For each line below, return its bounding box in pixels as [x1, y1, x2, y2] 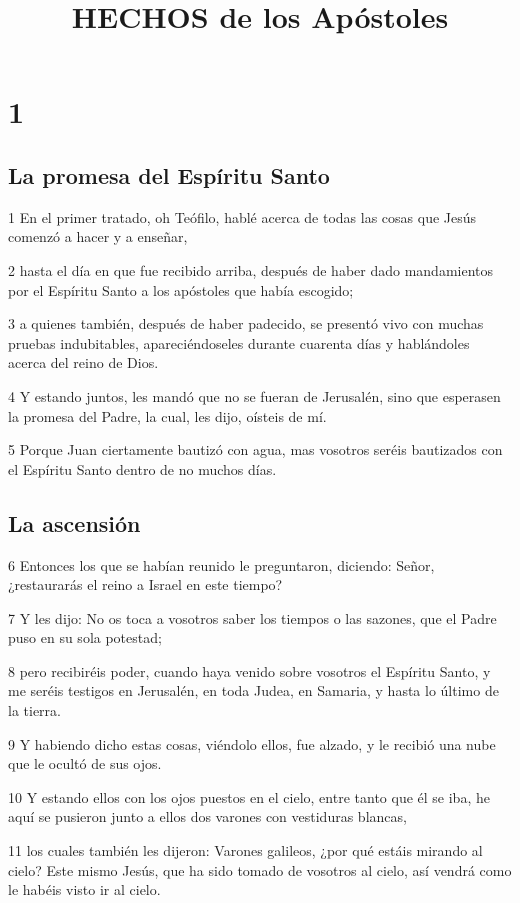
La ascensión [8, 507, 141, 538]
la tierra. [8, 700, 61, 721]
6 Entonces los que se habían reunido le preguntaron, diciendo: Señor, [8, 554, 435, 575]
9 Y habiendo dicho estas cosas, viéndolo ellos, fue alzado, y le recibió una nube [8, 733, 496, 754]
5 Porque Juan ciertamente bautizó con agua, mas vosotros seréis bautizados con [8, 439, 503, 460]
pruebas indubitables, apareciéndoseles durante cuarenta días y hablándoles [8, 332, 470, 353]
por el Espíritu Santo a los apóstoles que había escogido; [8, 279, 354, 300]
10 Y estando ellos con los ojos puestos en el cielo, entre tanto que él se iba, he [8, 786, 490, 807]
